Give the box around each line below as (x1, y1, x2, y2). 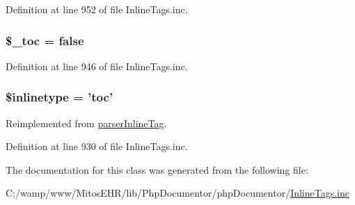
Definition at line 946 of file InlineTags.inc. (6, 58, 188, 73)
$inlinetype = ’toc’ (6, 88, 113, 106)
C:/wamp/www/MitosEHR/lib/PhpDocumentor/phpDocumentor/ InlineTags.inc (6, 186, 349, 200)
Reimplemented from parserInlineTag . (6, 115, 167, 130)
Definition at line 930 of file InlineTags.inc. (6, 139, 188, 154)
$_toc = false (6, 31, 84, 49)
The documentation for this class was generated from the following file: (6, 162, 308, 177)
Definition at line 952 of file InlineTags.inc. (6, 2, 188, 16)
